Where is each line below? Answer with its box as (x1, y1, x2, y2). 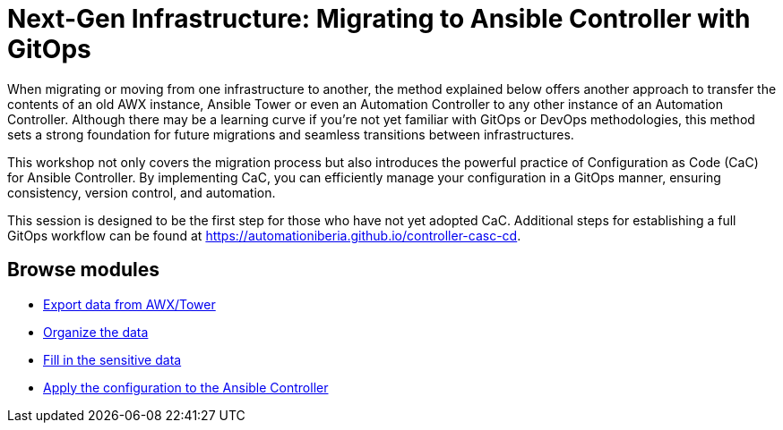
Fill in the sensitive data (43, 351, 182, 367)
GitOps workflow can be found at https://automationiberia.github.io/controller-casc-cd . (7, 227, 521, 243)
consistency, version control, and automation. (7, 184, 276, 200)
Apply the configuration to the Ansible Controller (43, 379, 329, 395)
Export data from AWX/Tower (43, 296, 216, 312)
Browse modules (7, 258, 159, 282)
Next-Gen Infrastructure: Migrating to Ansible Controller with (7, 4, 751, 34)
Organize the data (43, 324, 149, 340)
